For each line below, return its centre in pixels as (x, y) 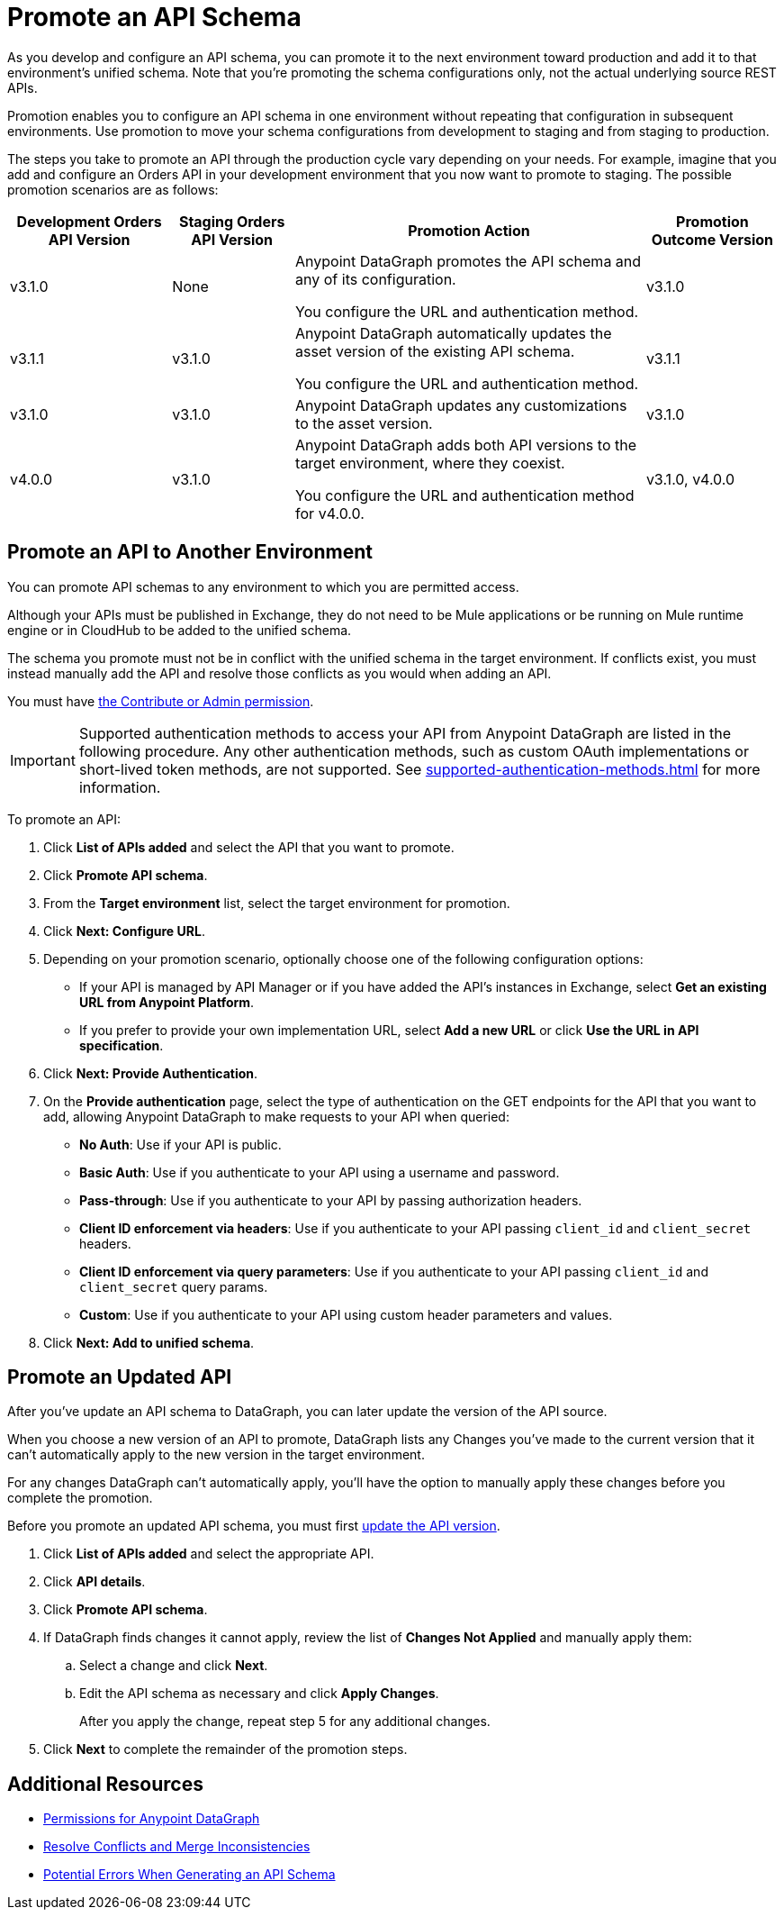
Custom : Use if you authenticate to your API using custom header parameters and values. (346, 1314)
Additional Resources (105, 1784)
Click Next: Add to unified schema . (149, 1342)
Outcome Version (712, 239)
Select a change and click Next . (174, 1666)
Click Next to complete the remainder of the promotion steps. (225, 1749)
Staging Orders (232, 221)
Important (43, 760)
